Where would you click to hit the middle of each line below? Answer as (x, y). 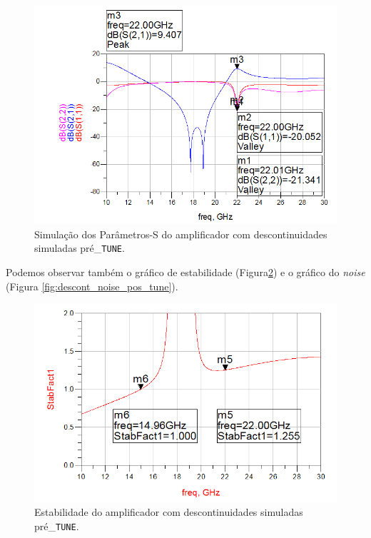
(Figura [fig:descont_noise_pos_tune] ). (92, 286)
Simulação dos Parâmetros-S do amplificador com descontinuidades (181, 234)
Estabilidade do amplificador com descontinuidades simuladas (169, 512)
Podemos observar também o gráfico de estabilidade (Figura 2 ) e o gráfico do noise (185, 271)
